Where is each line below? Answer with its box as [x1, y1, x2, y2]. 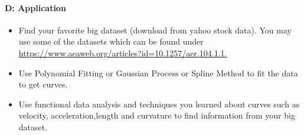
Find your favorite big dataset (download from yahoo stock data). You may [18, 23, 292, 36]
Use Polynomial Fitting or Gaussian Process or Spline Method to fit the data [18, 66, 298, 79]
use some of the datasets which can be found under [18, 35, 204, 48]
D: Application [5, 1, 66, 14]
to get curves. [18, 78, 68, 90]
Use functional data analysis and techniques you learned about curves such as [18, 97, 300, 110]
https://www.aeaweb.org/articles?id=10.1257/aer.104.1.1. [18, 46, 227, 59]
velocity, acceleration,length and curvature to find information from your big [18, 109, 295, 122]
